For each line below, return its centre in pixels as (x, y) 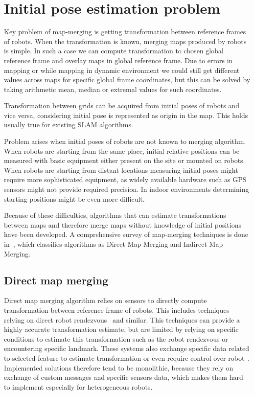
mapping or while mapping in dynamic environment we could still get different (122, 70)
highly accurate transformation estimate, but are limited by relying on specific (121, 329)
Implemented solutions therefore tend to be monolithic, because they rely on (119, 367)
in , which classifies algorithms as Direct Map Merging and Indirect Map (114, 244)
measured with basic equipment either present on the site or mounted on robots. (125, 160)
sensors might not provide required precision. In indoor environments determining (127, 189)
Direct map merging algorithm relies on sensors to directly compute (105, 300)
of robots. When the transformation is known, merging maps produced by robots (125, 41)
